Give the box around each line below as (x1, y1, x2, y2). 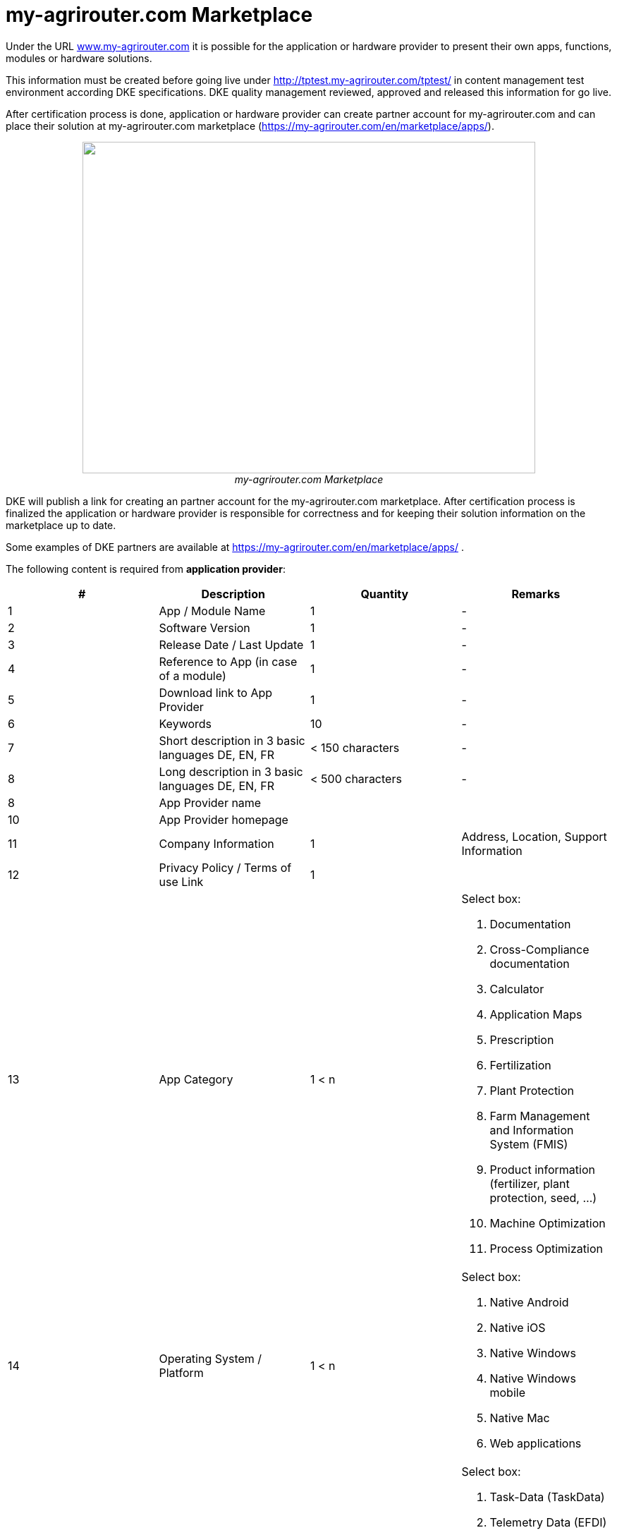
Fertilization (489, 1057, 551, 1072)
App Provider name (159, 795, 262, 810)
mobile (489, 1385, 525, 1400)
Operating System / (159, 1351, 262, 1366)
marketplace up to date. (6, 518, 116, 531)
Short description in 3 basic (159, 733, 305, 748)
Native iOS (489, 1320, 546, 1335)
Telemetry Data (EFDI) (489, 1515, 607, 1529)
